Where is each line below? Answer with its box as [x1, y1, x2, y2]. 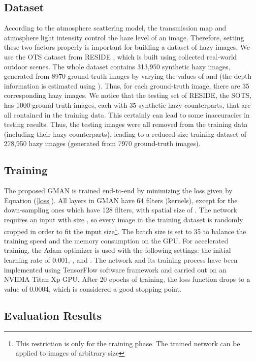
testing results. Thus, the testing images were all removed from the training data [4, 119, 248, 129]
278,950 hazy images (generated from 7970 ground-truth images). [4, 138, 201, 149]
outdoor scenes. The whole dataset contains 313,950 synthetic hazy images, [4, 61, 230, 71]
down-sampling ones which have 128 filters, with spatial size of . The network [4, 205, 237, 215]
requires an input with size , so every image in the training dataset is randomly [4, 214, 243, 224]
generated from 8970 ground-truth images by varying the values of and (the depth [4, 71, 252, 81]
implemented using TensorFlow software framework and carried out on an [4, 264, 226, 274]
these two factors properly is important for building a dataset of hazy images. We [4, 42, 250, 52]
